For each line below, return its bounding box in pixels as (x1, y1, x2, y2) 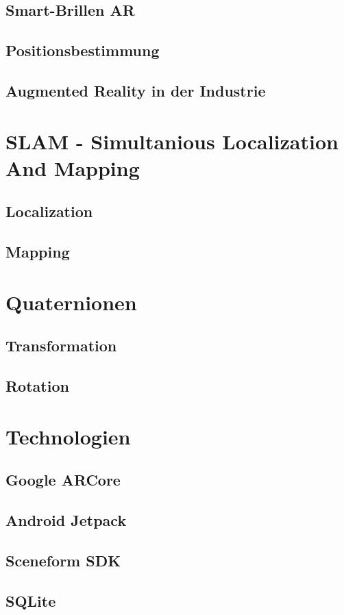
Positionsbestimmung (5, 40, 160, 61)
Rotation (5, 375, 69, 397)
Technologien (5, 422, 131, 450)
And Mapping (5, 153, 140, 181)
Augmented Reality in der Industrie (5, 79, 266, 101)
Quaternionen (5, 288, 137, 316)
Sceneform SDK (5, 549, 121, 570)
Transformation (5, 335, 117, 356)
